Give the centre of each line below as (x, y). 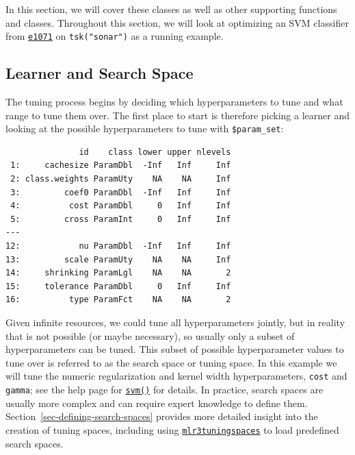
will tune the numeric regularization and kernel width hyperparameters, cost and (176, 376)
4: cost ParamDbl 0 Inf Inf (121, 206)
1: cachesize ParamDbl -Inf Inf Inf (121, 165)
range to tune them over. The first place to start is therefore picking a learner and (177, 115)
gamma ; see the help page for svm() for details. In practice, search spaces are (165, 390)
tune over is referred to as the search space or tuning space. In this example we (171, 362)
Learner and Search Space (100, 73)
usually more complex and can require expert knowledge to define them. (157, 403)
